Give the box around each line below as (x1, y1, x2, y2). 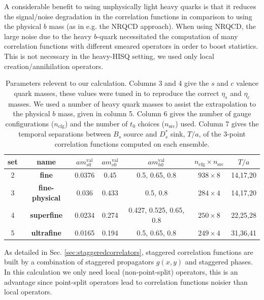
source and (123, 128, 157, 139)
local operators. (4, 286, 52, 297)
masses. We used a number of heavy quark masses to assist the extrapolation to (8, 98, 256, 109)
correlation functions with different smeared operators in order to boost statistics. (4, 41, 258, 51)
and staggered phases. (185, 256, 253, 267)
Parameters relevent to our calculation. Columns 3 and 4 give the (5, 78, 209, 88)
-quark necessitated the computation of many (97, 30, 238, 41)
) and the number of (64, 118, 128, 128)
